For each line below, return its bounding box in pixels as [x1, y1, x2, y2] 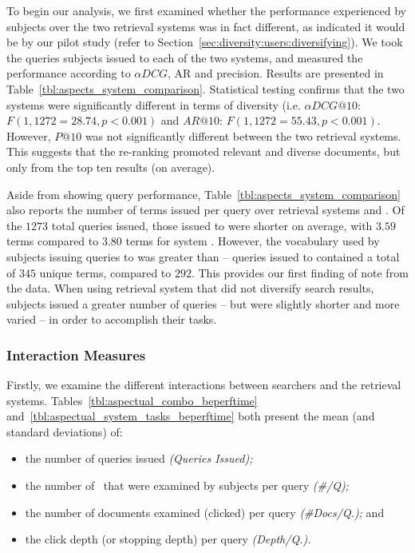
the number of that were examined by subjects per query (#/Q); [25, 477, 349, 494]
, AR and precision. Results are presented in [167, 65, 384, 82]
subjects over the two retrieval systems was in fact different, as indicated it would [6, 18, 405, 34]
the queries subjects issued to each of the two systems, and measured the [6, 49, 363, 66]
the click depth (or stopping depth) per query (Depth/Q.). [25, 531, 311, 547]
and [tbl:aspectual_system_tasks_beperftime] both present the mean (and [6, 408, 375, 424]
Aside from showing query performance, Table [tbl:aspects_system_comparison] [6, 185, 401, 202]
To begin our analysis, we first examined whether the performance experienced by [6, 2, 406, 18]
